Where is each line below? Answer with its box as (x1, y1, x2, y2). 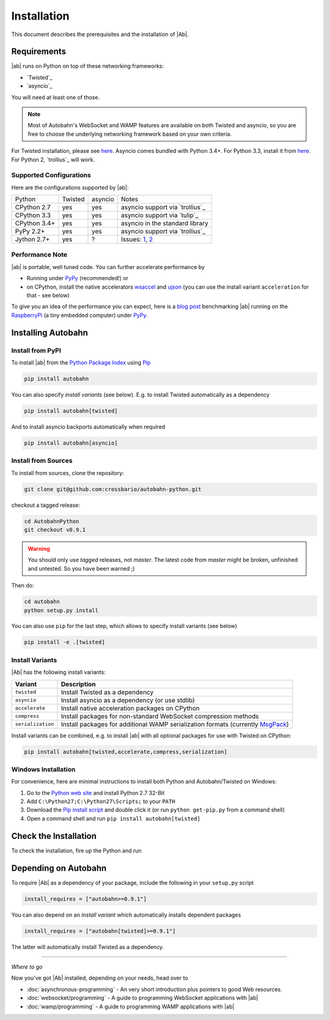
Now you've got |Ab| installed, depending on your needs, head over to (11, 974, 189, 981)
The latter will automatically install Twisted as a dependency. (11, 943, 164, 950)
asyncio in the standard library (121, 219, 209, 227)
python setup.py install (24, 607, 99, 614)
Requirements (11, 46, 67, 57)
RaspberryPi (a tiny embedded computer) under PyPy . (11, 311, 148, 319)
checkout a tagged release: (11, 501, 81, 509)
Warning (28, 545, 50, 552)
